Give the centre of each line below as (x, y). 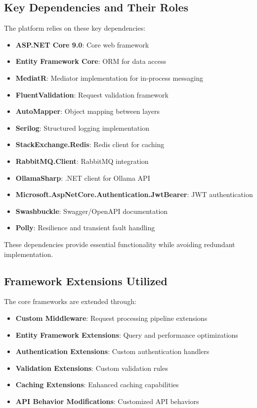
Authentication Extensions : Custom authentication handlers (112, 351)
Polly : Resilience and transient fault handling (85, 228)
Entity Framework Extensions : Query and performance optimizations (127, 334)
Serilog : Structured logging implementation (82, 127)
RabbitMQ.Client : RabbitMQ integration (82, 161)
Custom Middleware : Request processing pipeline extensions (111, 318)
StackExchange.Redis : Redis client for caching (90, 144)
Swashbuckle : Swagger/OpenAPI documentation (92, 211)
